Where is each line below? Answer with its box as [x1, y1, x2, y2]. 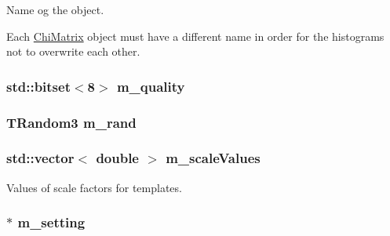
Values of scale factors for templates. [6, 179, 182, 195]
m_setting [17, 212, 86, 232]
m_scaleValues [166, 148, 261, 168]
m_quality [116, 76, 185, 96]
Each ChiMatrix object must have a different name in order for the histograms [6, 27, 385, 44]
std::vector [6, 148, 75, 168]
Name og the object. [6, 2, 104, 17]
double [96, 148, 139, 168]
